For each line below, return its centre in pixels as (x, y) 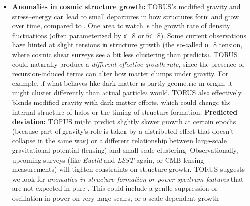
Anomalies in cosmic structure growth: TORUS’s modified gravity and (126, 6)
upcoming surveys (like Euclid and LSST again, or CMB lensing (108, 159)
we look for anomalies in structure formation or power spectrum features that (128, 178)
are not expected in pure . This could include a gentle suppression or (115, 188)
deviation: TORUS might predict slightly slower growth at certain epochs (124, 121)
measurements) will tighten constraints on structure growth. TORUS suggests (128, 169)
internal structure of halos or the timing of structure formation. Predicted (125, 112)
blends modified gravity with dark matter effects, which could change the (121, 102)
